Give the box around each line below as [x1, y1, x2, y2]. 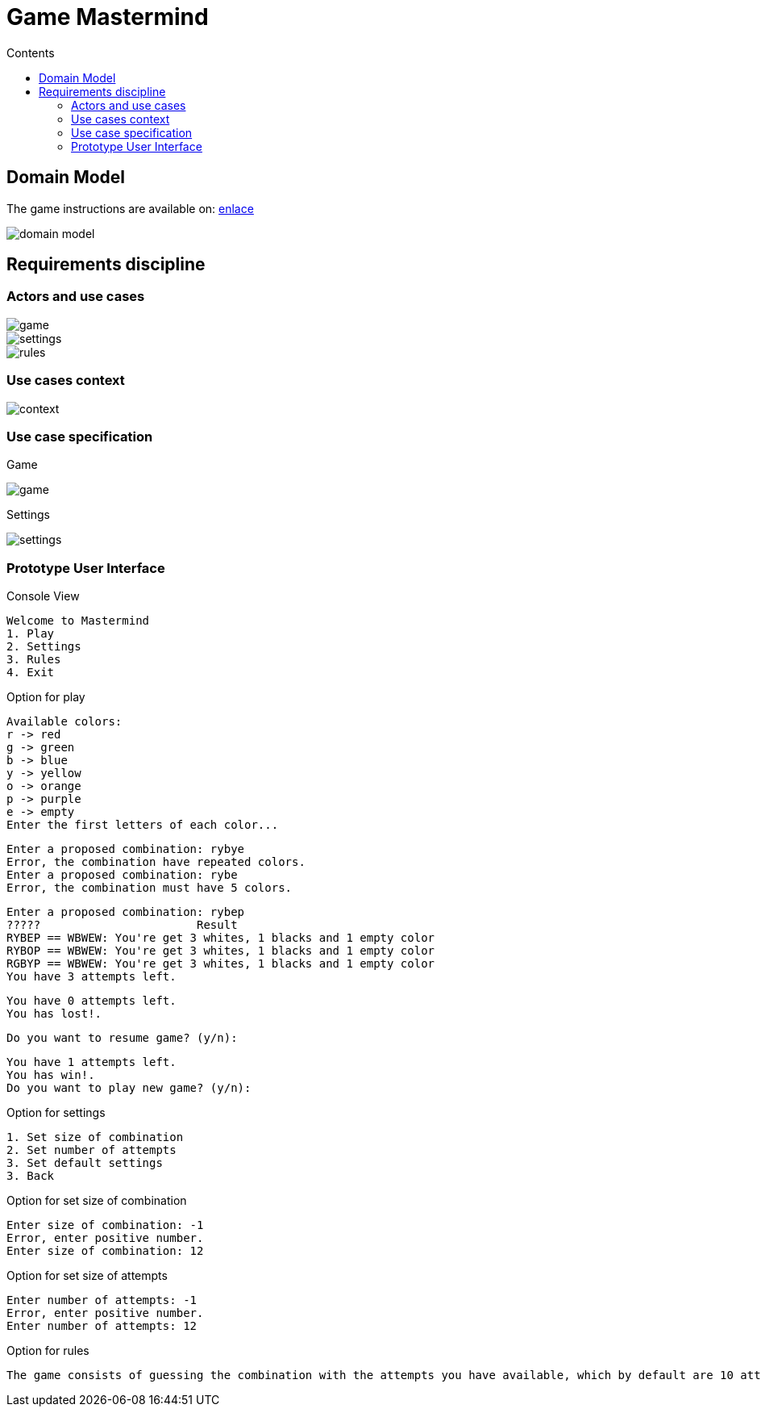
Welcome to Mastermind [6, 614, 150, 628]
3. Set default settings [6, 1156, 163, 1170]
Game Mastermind [6, 3, 209, 31]
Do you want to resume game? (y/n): [6, 1031, 238, 1045]
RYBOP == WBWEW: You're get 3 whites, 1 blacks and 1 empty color [6, 944, 435, 958]
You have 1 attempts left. [6, 1056, 177, 1069]
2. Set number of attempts [6, 1143, 177, 1157]
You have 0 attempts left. [6, 994, 177, 1008]
